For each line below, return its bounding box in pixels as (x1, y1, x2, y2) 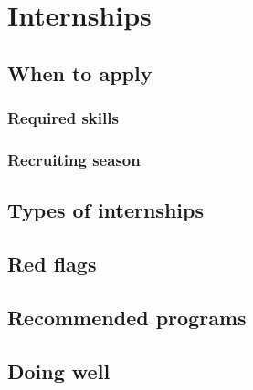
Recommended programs (7, 303, 247, 331)
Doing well (7, 356, 111, 385)
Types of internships (7, 196, 204, 224)
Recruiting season (7, 148, 141, 170)
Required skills (7, 107, 119, 129)
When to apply (7, 58, 153, 87)
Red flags (7, 250, 97, 278)
